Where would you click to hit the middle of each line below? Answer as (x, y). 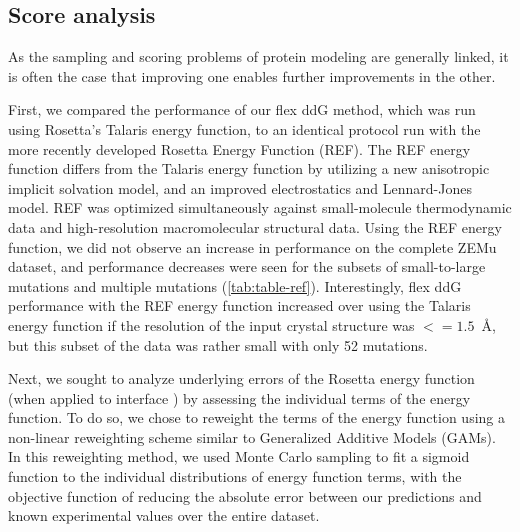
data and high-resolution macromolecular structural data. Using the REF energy (255, 226)
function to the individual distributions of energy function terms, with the (235, 476)
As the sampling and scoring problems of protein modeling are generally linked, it (258, 56)
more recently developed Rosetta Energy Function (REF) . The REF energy (239, 148)
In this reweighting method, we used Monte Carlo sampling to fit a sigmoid (239, 456)
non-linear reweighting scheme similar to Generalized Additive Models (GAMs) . (252, 436)
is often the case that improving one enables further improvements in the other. (252, 75)
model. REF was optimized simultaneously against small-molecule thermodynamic (260, 207)
